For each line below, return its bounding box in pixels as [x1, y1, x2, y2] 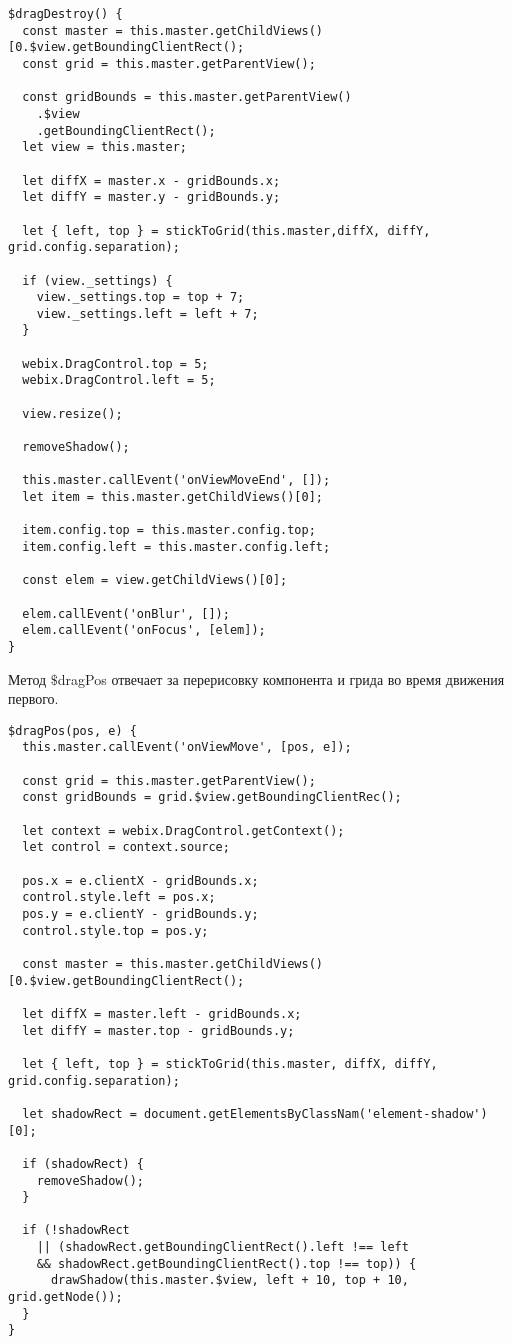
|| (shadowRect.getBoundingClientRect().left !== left [36, 1240, 409, 1255]
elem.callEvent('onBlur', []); [22, 606, 230, 621]
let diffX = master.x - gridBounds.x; [22, 173, 281, 188]
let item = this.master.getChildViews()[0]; [22, 490, 323, 505]
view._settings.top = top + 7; [36, 290, 245, 305]
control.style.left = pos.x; [22, 890, 216, 905]
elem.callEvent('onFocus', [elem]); [22, 623, 266, 638]
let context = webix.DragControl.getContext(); [22, 823, 345, 838]
